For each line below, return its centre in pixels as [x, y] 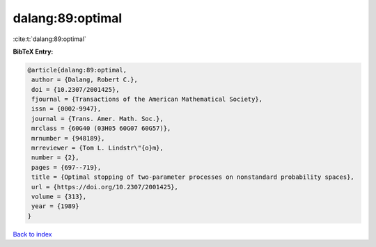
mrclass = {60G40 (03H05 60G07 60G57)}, [101, 128]
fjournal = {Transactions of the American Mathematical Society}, [147, 99]
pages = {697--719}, [66, 167]
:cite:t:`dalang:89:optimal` [50, 39]
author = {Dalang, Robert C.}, [85, 80]
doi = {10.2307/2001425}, [76, 89]
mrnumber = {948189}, [68, 138]
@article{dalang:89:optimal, [77, 70]
